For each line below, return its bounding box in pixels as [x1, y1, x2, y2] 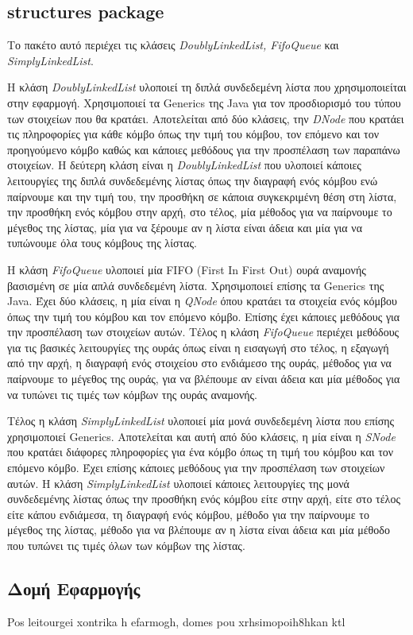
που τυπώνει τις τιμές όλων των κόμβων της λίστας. [7, 537, 245, 554]
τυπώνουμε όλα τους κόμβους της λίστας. [7, 234, 197, 251]
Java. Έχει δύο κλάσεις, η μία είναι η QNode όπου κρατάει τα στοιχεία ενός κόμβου [7, 292, 397, 309]
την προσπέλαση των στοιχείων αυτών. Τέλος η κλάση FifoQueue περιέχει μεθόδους [7, 323, 399, 340]
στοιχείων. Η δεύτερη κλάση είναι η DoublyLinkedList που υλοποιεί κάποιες [7, 157, 361, 173]
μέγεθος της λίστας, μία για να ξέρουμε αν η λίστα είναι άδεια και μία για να [7, 219, 362, 235]
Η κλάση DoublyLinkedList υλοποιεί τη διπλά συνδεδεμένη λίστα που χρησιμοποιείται [7, 79, 407, 95]
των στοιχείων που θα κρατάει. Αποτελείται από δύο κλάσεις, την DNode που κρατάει [7, 110, 404, 126]
